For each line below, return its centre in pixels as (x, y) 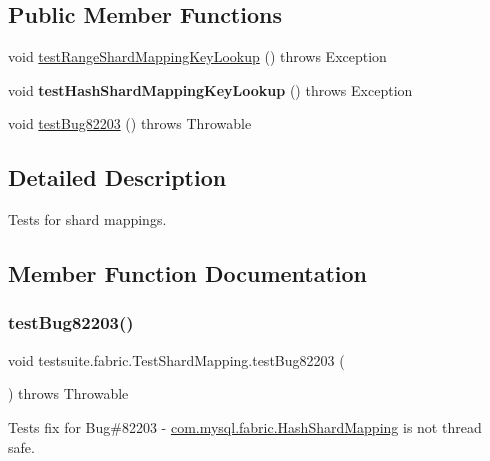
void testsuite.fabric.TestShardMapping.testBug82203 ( (176, 359)
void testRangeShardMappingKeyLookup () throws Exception (197, 56)
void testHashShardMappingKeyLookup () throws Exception (210, 89)
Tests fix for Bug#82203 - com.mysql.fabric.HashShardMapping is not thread (245, 426)
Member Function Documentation (188, 273)
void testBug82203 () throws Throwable (130, 123)
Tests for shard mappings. (87, 219)
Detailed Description (117, 177)
